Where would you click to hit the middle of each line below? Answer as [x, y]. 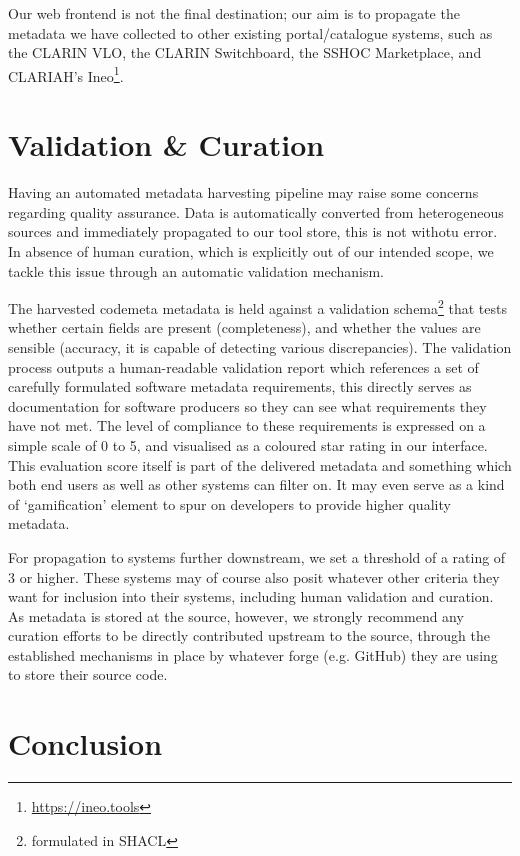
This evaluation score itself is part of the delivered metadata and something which [260, 464]
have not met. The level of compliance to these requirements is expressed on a [247, 425]
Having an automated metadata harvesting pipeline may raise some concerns [243, 192]
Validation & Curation [166, 144]
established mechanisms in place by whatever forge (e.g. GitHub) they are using [253, 654]
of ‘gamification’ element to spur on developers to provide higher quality [229, 503]
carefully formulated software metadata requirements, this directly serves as [240, 386]
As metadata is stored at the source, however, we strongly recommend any [236, 615]
